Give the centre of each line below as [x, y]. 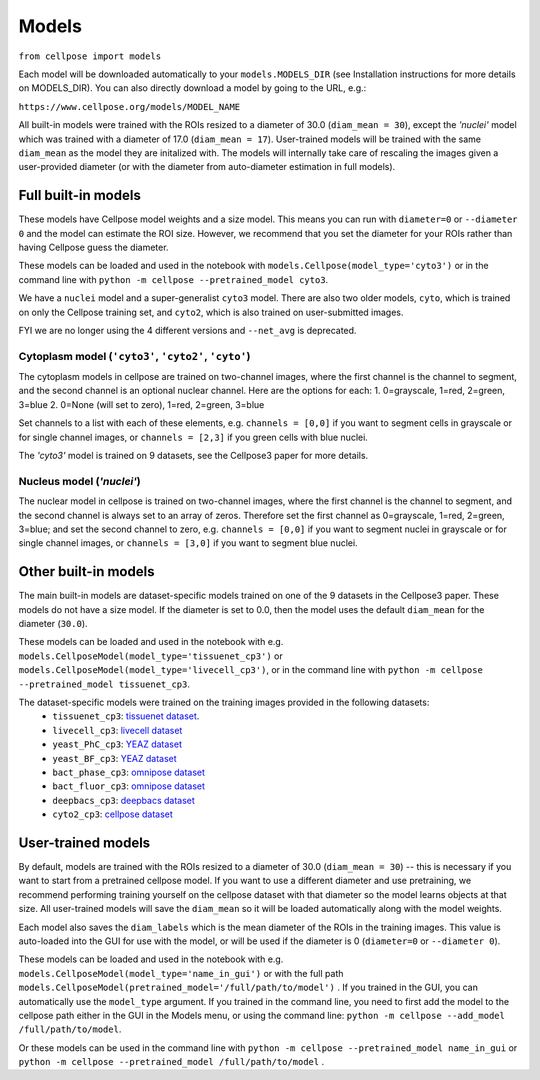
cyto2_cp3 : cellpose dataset [113, 814]
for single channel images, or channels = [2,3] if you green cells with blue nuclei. [193, 437]
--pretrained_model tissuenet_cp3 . [104, 684]
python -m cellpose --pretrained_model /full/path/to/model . [171, 1062]
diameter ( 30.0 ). [53, 624]
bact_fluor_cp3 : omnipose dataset [128, 786]
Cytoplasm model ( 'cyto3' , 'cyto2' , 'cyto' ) [134, 356]
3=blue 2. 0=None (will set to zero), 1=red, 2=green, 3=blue [141, 404]
